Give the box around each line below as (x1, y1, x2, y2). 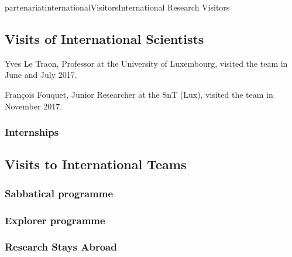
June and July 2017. (5, 68, 77, 81)
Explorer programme (5, 213, 105, 227)
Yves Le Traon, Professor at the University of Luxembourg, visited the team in (5, 57, 288, 69)
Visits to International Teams (5, 155, 187, 173)
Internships (5, 125, 59, 139)
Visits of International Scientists (5, 29, 204, 47)
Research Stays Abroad (5, 239, 117, 254)
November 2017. (5, 100, 63, 112)
